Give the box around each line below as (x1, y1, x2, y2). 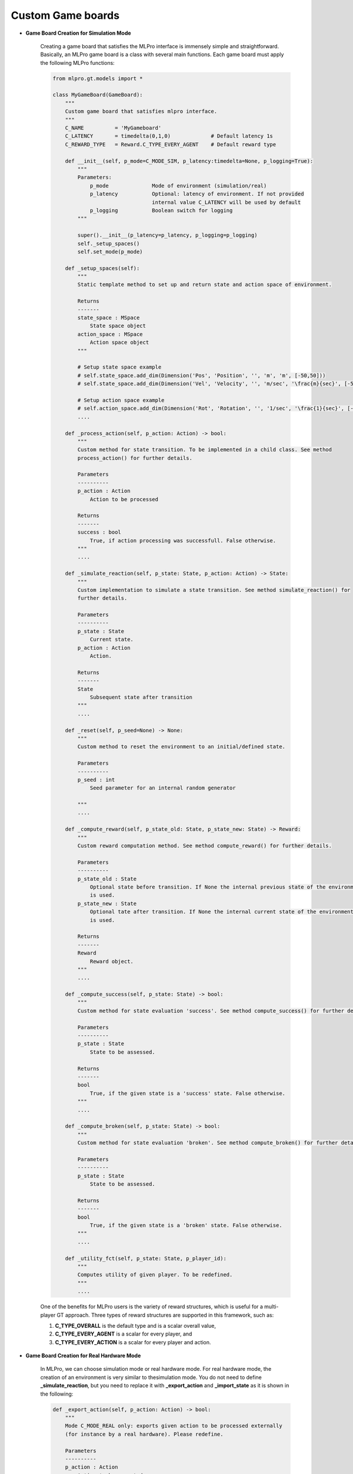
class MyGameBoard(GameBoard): (52, 91, 144, 98)
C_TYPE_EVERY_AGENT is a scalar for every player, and (55, 1330, 192, 1338)
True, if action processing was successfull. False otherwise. (89, 537, 277, 544)
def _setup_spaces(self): (65, 265, 140, 271)
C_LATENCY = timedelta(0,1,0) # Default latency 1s (65, 133, 274, 140)
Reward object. (89, 958, 134, 965)
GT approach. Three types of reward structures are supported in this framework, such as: (56, 1311, 274, 1318)
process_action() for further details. (77, 455, 192, 461)
